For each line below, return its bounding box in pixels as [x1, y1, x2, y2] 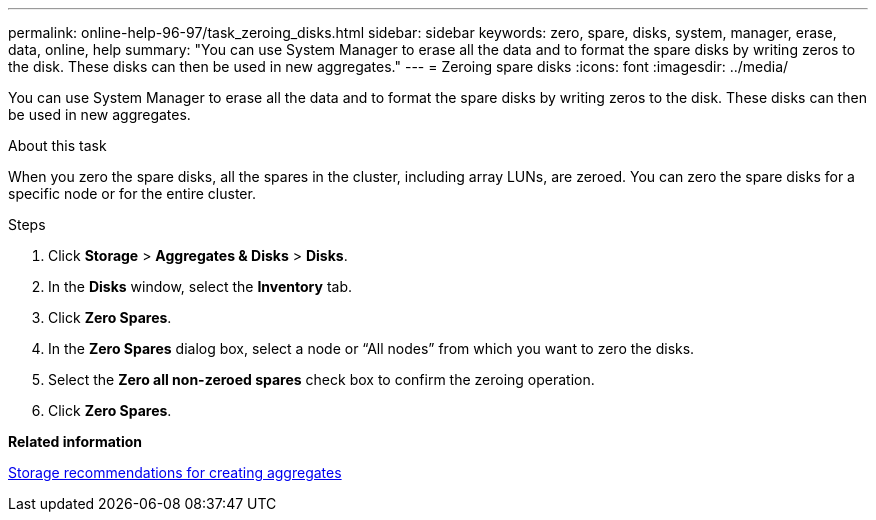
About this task [8, 137, 107, 154]
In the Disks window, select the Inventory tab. [48, 278, 352, 295]
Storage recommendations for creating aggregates [8, 464, 342, 481]
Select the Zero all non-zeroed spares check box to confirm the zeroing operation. [48, 371, 595, 388]
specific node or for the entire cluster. [8, 185, 256, 202]
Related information [8, 433, 143, 450]
